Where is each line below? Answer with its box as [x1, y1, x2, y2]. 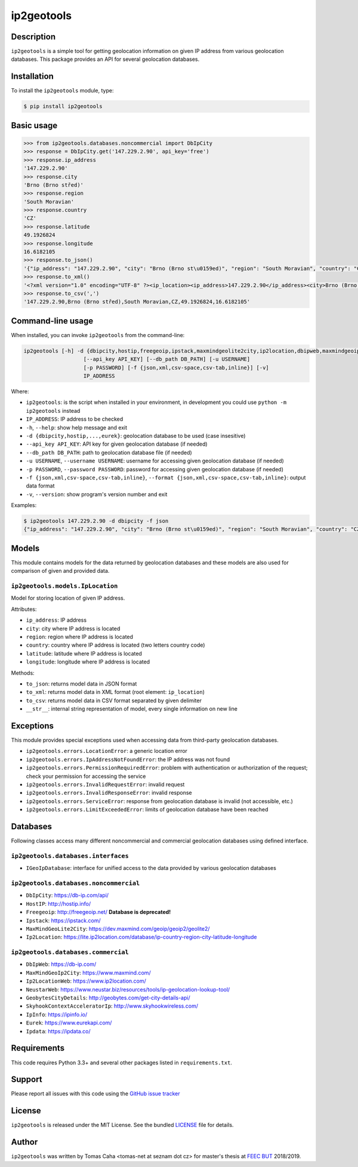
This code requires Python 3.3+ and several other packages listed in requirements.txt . [11, 1059, 233, 1066]
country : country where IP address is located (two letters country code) [26, 641, 205, 649]
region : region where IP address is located [26, 633, 134, 641]
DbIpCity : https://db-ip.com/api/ [26, 892, 109, 899]
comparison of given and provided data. [11, 567, 110, 575]
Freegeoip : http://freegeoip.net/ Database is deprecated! [26, 909, 171, 916]
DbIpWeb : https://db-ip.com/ [26, 961, 97, 968]
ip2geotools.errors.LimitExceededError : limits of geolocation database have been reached [26, 806, 268, 813]
